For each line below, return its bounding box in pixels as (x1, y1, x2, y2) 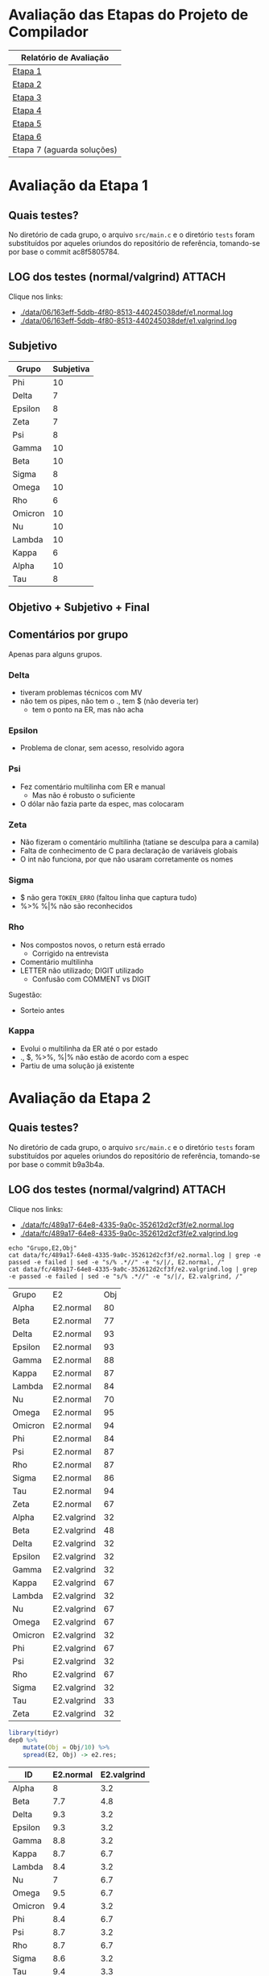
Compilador (8, 23, 89, 41)
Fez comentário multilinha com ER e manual (19, 782, 166, 791)
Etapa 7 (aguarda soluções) (12, 143, 118, 155)
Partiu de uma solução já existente (19, 1061, 135, 1070)
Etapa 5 (12, 118, 42, 129)
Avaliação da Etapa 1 (8, 176, 149, 195)
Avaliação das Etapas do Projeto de (8, 6, 249, 24)
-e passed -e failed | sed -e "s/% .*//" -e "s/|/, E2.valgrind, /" (8, 1272, 243, 1281)
